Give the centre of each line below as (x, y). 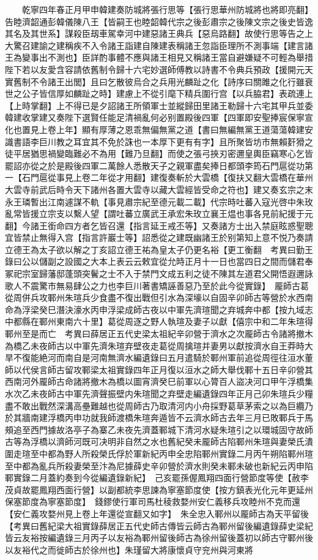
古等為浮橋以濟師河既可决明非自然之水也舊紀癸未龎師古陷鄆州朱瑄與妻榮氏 (155, 441)
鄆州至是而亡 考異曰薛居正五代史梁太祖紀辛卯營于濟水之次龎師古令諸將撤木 (159, 334)
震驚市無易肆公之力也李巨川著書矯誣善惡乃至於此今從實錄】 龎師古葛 (169, 285)
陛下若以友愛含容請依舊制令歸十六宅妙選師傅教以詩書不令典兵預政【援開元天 (159, 69)
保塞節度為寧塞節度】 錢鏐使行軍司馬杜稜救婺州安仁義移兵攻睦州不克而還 (153, 501)
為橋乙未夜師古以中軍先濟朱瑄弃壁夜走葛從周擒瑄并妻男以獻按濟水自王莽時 (155, 345)
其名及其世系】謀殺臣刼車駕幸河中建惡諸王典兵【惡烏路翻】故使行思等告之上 (159, 33)
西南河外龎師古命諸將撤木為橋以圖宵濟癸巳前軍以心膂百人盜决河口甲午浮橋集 (159, 381)
